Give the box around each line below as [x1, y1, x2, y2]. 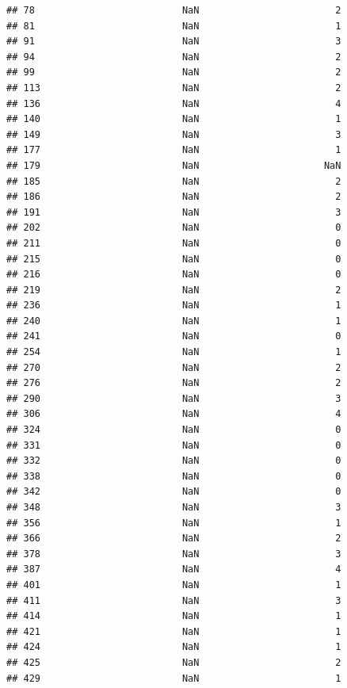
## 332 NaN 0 [6, 455, 341, 467]
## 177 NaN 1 [6, 144, 341, 156]
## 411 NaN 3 [6, 594, 341, 606]
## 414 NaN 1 [6, 610, 341, 622]
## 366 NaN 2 [6, 533, 341, 545]
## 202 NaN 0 [6, 222, 341, 234]
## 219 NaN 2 [6, 284, 341, 296]
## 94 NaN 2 [6, 51, 341, 63]
